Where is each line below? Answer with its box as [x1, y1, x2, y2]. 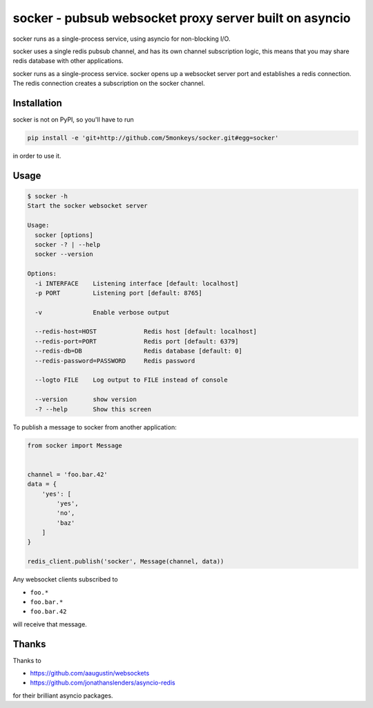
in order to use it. [12, 151, 61, 160]
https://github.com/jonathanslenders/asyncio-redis [30, 678, 175, 687]
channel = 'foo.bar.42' [27, 470, 108, 478]
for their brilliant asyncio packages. [12, 691, 113, 700]
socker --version [35, 250, 93, 259]
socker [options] [35, 231, 93, 239]
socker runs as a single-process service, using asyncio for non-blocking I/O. [12, 35, 231, 43]
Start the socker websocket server [27, 202, 148, 210]
